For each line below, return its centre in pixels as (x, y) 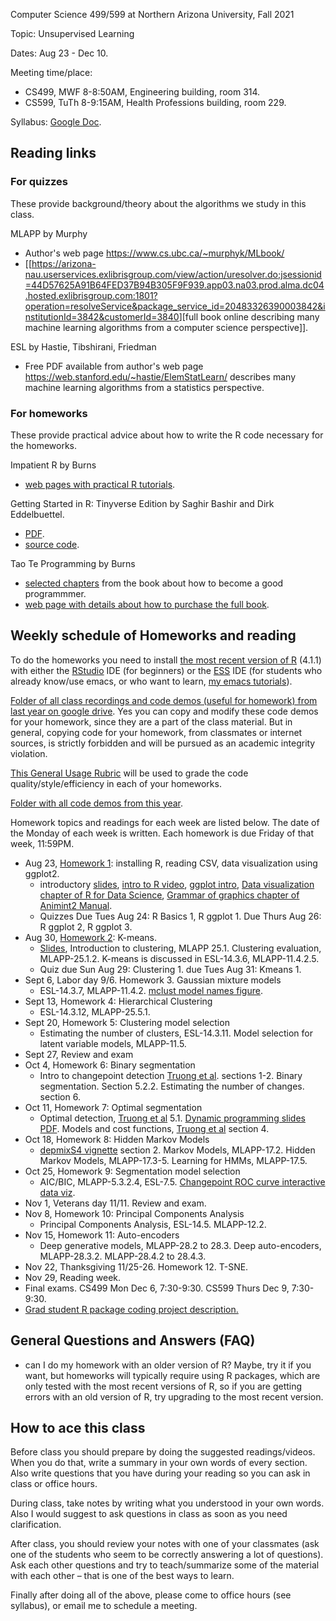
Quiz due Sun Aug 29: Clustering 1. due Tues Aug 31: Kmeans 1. (170, 969)
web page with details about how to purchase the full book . (147, 604)
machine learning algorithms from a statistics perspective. (144, 387)
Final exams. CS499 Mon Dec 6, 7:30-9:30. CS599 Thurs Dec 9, (157, 1288)
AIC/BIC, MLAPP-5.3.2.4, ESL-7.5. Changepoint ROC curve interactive (182, 1181)
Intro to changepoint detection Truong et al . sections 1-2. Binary (171, 1075)
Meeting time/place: (51, 72)
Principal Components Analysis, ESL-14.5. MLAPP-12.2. (153, 1224)
